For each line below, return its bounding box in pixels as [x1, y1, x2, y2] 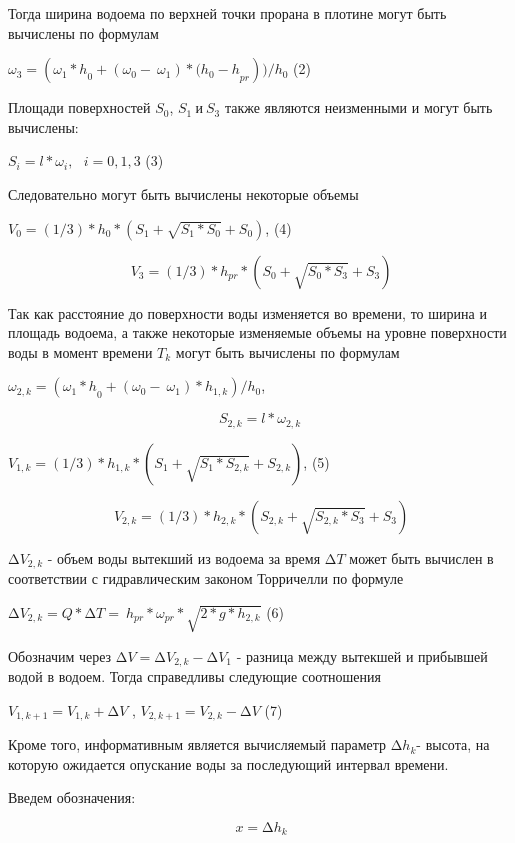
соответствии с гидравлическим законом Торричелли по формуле [8, 568, 404, 589]
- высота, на [416, 734, 490, 755]
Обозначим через [8, 645, 112, 666]
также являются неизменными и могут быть [224, 97, 493, 118]
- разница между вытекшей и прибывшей [236, 645, 488, 666]
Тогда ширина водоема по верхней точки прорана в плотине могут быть [8, 3, 447, 23]
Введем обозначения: [8, 787, 136, 808]
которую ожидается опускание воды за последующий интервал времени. [8, 753, 449, 774]
